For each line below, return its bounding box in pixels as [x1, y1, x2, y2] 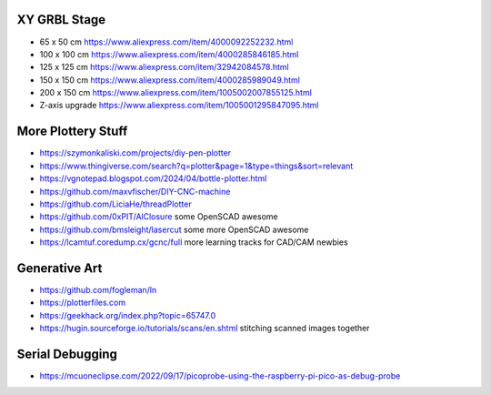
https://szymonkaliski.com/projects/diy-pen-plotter [39, 147, 232, 158]
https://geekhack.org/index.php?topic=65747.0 [39, 309, 216, 320]
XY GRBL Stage [16, 12, 106, 27]
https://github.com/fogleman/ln [39, 285, 157, 296]
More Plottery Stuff [16, 124, 128, 139]
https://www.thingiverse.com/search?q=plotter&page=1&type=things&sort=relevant [39, 160, 354, 171]
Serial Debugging [16, 347, 118, 361]
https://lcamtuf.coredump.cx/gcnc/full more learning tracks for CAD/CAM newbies [39, 237, 349, 248]
